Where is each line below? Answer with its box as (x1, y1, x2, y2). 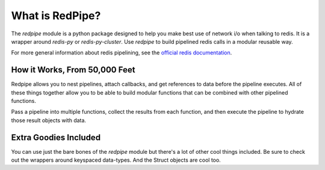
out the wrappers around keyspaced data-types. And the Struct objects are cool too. (11, 156, 221, 164)
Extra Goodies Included (11, 132, 101, 142)
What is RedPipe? (11, 9, 101, 22)
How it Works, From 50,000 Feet (11, 65, 135, 75)
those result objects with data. (11, 117, 87, 124)
